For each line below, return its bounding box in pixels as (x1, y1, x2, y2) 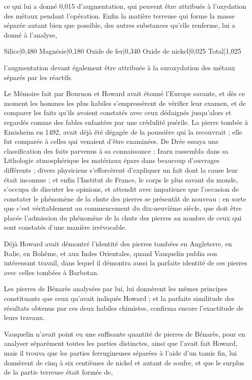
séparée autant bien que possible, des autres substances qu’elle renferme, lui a (4, 20, 235, 30)
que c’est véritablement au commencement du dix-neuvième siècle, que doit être (4, 203, 242, 213)
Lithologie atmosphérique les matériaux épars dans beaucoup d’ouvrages (4, 155, 220, 165)
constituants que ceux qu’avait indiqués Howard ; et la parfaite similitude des (4, 293, 234, 303)
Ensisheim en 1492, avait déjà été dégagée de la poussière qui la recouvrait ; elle (4, 126, 242, 137)
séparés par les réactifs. (4, 72, 73, 82)
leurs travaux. (4, 312, 45, 322)
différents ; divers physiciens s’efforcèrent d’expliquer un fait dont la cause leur (4, 164, 238, 175)
